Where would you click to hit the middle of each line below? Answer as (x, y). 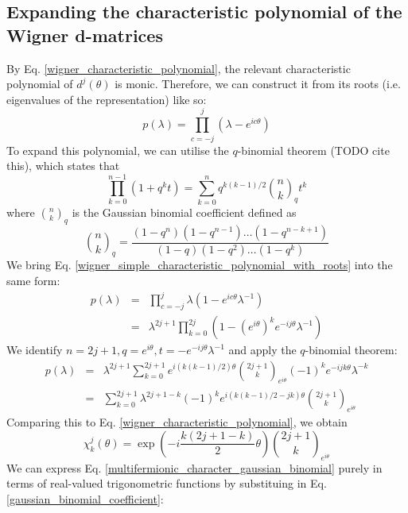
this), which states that (63, 166)
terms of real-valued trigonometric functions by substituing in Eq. (167, 483)
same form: (33, 281)
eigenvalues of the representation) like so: (107, 99)
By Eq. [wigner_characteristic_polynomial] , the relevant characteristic (179, 68)
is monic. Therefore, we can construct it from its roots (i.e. (258, 84)
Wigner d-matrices (85, 35)
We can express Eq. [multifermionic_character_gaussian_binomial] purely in (194, 467)
